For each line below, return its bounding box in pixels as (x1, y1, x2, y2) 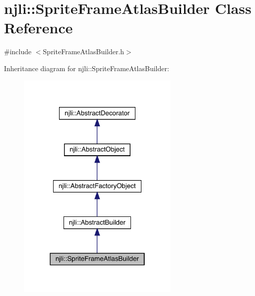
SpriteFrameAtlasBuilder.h (43, 46, 125, 57)
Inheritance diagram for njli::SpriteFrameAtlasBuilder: (4, 63, 169, 73)
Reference (4, 17, 73, 38)
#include (4, 46, 32, 57)
